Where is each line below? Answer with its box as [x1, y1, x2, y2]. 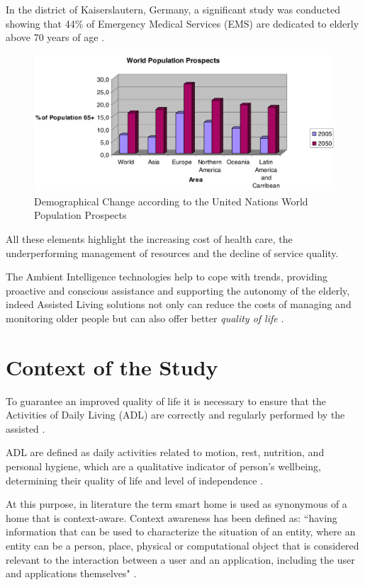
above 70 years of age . [6, 30, 104, 45]
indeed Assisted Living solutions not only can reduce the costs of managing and [6, 297, 352, 312]
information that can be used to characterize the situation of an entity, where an [6, 524, 356, 539]
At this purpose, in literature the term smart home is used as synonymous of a [6, 496, 347, 511]
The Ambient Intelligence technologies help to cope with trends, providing [6, 269, 328, 284]
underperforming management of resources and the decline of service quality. [6, 245, 339, 260]
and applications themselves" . [6, 566, 137, 581]
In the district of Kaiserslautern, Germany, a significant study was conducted [6, 2, 341, 16]
